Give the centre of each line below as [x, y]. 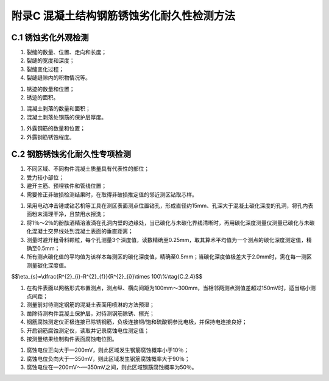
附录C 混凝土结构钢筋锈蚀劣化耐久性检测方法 [123, 16]
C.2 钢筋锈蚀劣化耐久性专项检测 [71, 155]
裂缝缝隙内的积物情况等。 [58, 78]
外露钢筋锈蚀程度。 [51, 137]
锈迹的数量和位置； [51, 89]
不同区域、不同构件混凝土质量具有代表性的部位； [88, 169]
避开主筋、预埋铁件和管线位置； [66, 186]
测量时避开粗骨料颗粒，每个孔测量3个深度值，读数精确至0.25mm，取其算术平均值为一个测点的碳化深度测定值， [167, 240]
